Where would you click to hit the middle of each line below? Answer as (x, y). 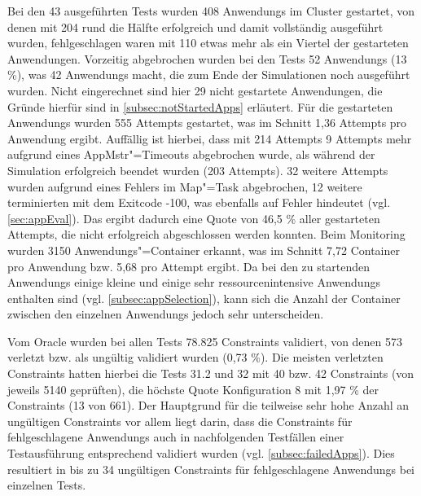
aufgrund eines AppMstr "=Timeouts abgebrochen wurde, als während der (191, 154)
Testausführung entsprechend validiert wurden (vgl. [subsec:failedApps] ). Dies (201, 453)
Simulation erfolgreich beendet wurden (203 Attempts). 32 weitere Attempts (198, 170)
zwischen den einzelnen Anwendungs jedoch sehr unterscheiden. (166, 314)
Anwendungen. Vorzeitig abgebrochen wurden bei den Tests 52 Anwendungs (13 (207, 58)
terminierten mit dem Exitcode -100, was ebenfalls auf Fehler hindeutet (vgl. (199, 202)
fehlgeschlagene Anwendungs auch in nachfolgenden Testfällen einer (176, 437)
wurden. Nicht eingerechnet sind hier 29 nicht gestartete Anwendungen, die (195, 90)
